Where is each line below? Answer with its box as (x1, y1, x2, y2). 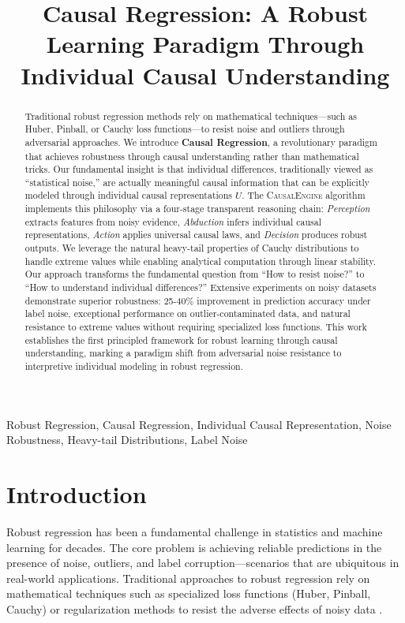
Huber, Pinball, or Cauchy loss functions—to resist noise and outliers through (24, 122, 345, 136)
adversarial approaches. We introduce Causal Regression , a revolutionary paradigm (24, 135, 377, 149)
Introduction (6, 478, 147, 510)
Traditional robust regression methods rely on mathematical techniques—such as (24, 109, 357, 122)
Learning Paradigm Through (46, 28, 365, 60)
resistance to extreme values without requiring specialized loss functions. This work (24, 320, 367, 334)
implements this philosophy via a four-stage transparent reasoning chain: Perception (24, 202, 370, 215)
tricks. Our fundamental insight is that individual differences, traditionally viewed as (24, 162, 373, 176)
